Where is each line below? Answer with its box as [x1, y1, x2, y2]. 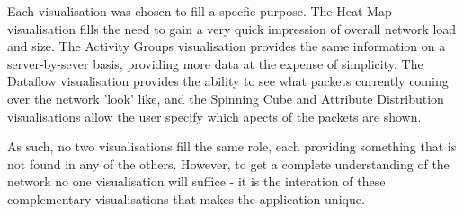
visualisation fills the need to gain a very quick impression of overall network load [7, 19, 457, 38]
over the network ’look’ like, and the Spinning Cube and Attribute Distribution [7, 89, 444, 107]
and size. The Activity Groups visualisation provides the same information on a [7, 37, 446, 56]
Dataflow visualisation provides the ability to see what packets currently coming [7, 72, 449, 90]
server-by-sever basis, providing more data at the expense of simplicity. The [7, 54, 423, 73]
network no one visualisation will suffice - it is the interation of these [7, 172, 386, 191]
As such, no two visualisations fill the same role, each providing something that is [7, 137, 457, 156]
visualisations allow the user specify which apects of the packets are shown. [7, 107, 422, 125]
